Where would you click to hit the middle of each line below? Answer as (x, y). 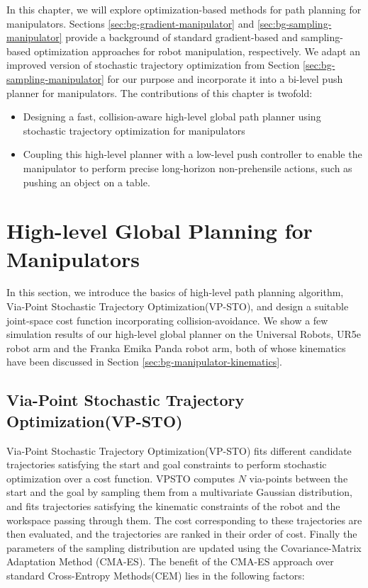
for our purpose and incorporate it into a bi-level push (225, 78)
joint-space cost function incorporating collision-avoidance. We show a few (167, 320)
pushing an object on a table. (87, 182)
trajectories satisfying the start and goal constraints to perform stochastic (167, 464)
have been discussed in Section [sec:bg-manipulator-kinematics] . (144, 362)
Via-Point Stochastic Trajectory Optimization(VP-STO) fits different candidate (179, 450)
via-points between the (299, 478)
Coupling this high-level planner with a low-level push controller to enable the (193, 154)
